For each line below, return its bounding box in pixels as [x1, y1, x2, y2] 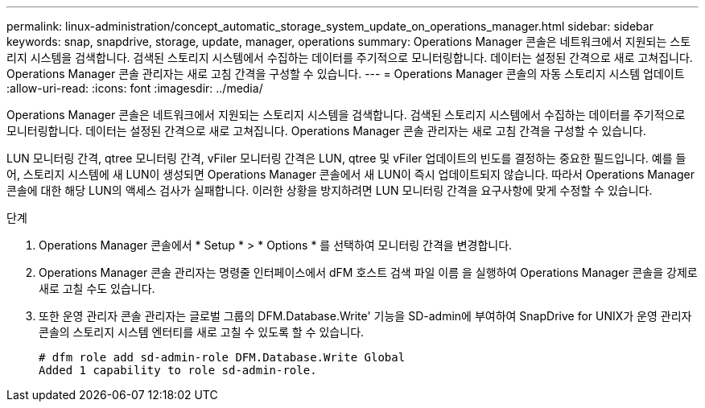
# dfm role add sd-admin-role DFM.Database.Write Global [39, 351, 406, 364]
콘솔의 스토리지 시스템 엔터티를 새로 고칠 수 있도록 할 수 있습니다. [39, 325, 365, 339]
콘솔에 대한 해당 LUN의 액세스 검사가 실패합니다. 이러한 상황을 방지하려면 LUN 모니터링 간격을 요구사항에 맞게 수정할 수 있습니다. [6, 183, 653, 197]
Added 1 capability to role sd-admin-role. [39, 364, 317, 377]
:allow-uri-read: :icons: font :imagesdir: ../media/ [6, 81, 263, 95]
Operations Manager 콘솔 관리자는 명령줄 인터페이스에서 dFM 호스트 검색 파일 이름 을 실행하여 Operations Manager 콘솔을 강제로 [39, 266, 698, 279]
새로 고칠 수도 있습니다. [39, 282, 155, 295]
